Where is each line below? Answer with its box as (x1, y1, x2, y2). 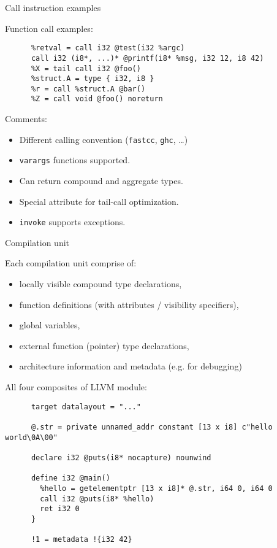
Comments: (5, 112, 47, 125)
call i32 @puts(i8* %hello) (40, 494, 154, 503)
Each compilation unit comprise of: (5, 257, 137, 269)
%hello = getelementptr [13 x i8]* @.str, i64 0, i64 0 (40, 484, 273, 493)
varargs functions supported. (19, 153, 131, 166)
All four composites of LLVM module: (5, 380, 147, 393)
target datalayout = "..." (31, 402, 141, 411)
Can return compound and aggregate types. (19, 174, 183, 187)
